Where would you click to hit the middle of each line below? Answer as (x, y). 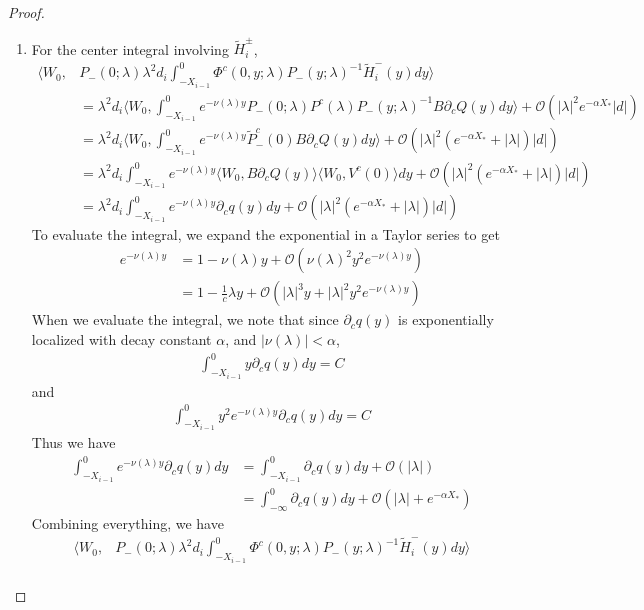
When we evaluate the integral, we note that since (185, 319)
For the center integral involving (130, 48)
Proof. (26, 12)
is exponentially (446, 319)
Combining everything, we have (127, 523)
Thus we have (73, 442)
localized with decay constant (121, 339)
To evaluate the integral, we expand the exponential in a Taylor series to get (265, 233)
